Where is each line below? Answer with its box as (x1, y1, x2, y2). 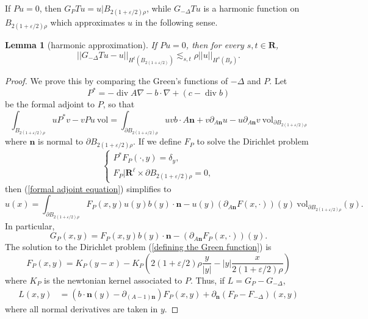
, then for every (186, 38, 244, 51)
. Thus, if (190, 273, 225, 286)
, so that (103, 98, 135, 110)
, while (146, 2, 171, 14)
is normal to (38, 135, 84, 148)
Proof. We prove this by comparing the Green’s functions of (5, 74, 228, 87)
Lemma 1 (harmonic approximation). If (5, 38, 157, 51)
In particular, (5, 219, 55, 232)
